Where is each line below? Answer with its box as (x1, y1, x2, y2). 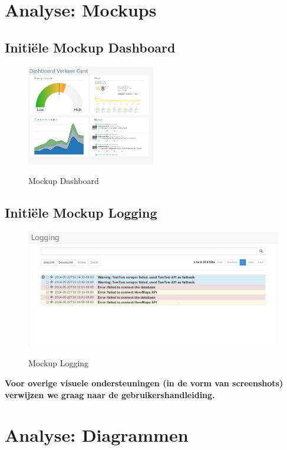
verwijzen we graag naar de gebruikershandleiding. (5, 388, 215, 400)
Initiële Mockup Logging (5, 203, 157, 222)
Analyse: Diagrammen (5, 423, 189, 447)
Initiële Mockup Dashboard (5, 38, 176, 56)
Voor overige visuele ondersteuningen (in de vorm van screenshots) (5, 376, 283, 389)
